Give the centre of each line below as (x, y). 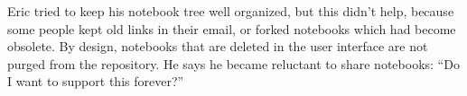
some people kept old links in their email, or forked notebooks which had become (232, 28)
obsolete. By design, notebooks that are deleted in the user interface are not (218, 46)
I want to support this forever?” (96, 81)
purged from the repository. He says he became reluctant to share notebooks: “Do (233, 63)
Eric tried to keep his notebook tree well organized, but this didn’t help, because (231, 11)
